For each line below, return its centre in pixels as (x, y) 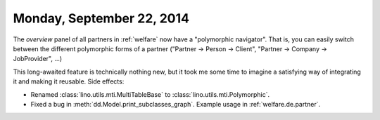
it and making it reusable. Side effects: (69, 81)
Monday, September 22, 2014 (101, 18)
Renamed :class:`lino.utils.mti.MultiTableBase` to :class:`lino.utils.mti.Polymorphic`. (150, 94)
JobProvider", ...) (38, 59)
